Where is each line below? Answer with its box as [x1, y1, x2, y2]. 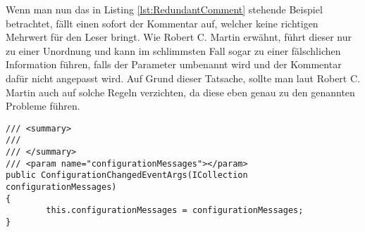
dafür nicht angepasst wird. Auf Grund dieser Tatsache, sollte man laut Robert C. [6, 70, 360, 85]
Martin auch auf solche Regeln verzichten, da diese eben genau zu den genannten [6, 84, 355, 99]
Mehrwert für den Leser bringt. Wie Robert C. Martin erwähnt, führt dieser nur [6, 30, 352, 44]
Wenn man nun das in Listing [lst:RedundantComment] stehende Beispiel [6, 2, 323, 16]
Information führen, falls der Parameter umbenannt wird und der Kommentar [6, 57, 342, 72]
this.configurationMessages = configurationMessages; [46, 205, 304, 216]
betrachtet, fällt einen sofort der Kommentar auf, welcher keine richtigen [6, 15, 318, 30]
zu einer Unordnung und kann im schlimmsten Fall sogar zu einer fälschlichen [6, 43, 341, 58]
